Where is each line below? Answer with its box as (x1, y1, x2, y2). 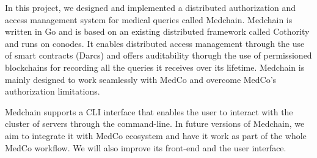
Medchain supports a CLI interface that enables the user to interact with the (5, 105, 293, 118)
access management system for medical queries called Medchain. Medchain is (5, 13, 293, 26)
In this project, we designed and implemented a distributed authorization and (5, 1, 296, 13)
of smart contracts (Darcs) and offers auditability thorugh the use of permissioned (5, 49, 312, 62)
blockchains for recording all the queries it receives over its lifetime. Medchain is (5, 60, 305, 73)
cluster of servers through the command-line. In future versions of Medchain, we (5, 117, 305, 130)
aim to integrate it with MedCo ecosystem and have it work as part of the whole (5, 129, 307, 142)
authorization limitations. (5, 85, 100, 98)
